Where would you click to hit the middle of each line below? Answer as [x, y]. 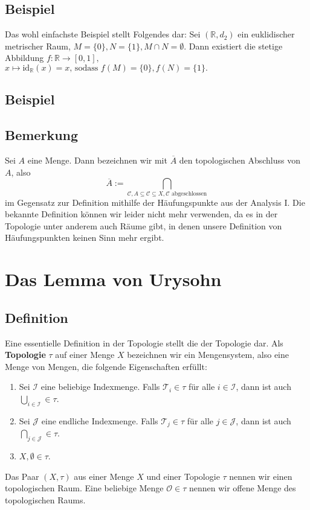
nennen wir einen [261, 476]
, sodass [84, 68]
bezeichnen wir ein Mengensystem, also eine [208, 355]
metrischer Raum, [38, 46]
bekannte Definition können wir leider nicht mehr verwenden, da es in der [141, 214]
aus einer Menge [104, 476]
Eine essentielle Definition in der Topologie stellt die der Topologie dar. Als [144, 343]
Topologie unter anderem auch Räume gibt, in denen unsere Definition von [144, 225]
